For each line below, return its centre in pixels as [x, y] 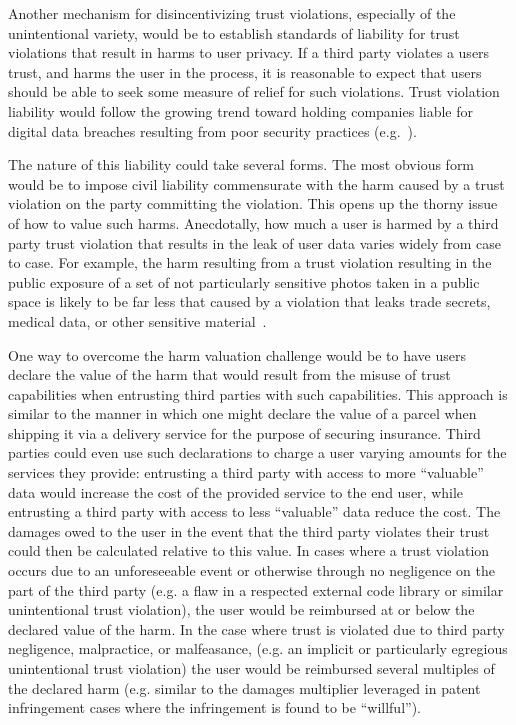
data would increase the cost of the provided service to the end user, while [236, 491]
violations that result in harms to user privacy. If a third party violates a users [249, 52]
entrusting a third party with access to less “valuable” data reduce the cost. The [254, 511]
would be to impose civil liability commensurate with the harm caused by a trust [256, 183]
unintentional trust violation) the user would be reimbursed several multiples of [251, 668]
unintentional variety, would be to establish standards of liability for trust [234, 32]
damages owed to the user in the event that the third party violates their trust [249, 530]
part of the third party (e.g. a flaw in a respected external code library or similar [256, 589]
